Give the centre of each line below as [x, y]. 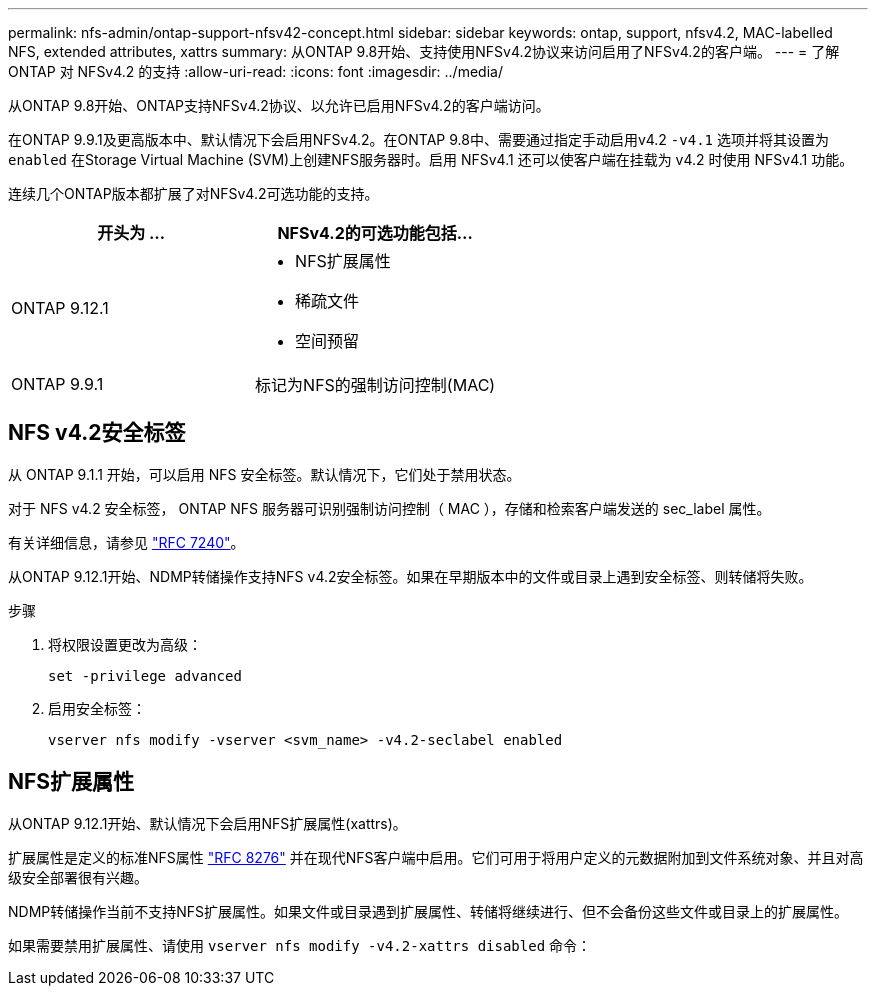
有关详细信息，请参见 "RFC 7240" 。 [126, 542]
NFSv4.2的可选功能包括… [375, 233]
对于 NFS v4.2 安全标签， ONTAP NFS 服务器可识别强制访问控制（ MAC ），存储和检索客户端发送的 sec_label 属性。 [389, 508]
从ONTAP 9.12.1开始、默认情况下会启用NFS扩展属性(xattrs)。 [207, 823]
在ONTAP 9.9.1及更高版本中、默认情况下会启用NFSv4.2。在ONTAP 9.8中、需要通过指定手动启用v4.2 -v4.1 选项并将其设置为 [418, 139]
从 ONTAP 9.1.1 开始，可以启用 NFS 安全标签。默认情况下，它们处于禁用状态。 [264, 474]
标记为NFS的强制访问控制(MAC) [375, 385]
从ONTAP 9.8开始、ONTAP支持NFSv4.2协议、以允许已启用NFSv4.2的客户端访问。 [279, 105]
